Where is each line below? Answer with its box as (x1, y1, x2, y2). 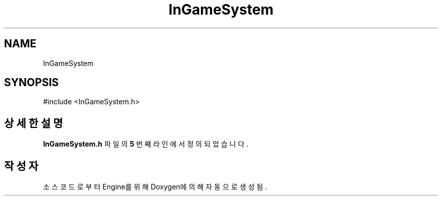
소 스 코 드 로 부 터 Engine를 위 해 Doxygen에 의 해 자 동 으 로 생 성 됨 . (43, 182, 267, 191)
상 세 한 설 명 (4, 116, 63, 129)
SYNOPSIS (4, 76, 59, 89)
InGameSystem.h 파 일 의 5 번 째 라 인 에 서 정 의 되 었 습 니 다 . (43, 140, 249, 149)
